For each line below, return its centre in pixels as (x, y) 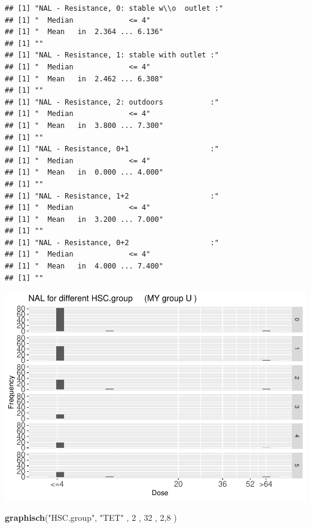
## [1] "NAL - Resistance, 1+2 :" (112, 196)
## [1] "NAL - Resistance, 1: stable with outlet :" (112, 55)
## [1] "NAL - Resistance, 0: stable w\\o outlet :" (114, 8)
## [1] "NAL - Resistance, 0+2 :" (112, 242)
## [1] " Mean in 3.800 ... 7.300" (84, 125)
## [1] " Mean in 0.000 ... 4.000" (84, 173)
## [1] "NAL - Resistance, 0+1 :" (112, 149)
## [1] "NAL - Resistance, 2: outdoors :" (112, 102)
